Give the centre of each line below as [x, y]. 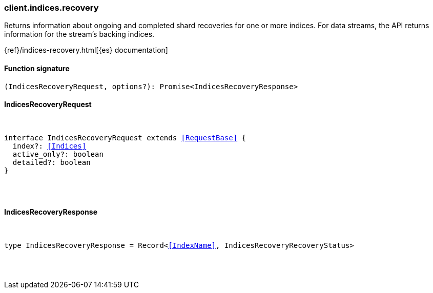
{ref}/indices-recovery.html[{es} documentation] [86, 50]
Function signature [37, 68]
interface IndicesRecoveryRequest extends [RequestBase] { [125, 138]
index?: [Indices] [49, 146]
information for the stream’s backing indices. [79, 34]
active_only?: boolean [58, 154]
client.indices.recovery [51, 8]
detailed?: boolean [51, 162]
